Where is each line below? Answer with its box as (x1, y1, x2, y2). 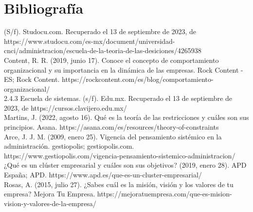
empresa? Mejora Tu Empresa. (4, 189, 95, 199)
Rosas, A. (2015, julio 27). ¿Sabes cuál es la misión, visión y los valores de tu (4, 179, 234, 189)
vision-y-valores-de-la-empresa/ (4, 198, 96, 208)
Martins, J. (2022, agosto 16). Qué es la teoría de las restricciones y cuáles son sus (4, 112, 249, 122)
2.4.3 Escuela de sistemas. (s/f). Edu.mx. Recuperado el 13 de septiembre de (4, 93, 232, 103)
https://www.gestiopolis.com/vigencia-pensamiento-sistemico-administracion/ (4, 150, 235, 160)
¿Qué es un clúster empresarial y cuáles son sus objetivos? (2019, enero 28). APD (4, 160, 247, 170)
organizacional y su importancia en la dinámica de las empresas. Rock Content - (4, 64, 243, 75)
